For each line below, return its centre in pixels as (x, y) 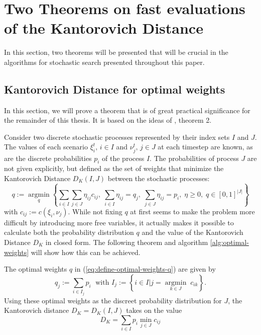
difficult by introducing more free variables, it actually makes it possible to (119, 222)
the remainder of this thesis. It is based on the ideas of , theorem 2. (108, 120)
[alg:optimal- (229, 242)
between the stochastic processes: (159, 178)
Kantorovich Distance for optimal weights (115, 89)
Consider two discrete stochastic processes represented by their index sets (117, 137)
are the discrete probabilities (48, 158)
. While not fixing (95, 211)
